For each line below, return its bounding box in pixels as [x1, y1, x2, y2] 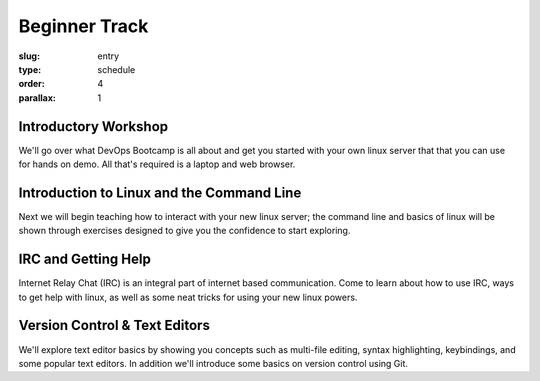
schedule [97, 63, 136, 75]
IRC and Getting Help [18, 251, 152, 268]
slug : [18, 50, 40, 62]
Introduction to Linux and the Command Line [18, 184, 302, 201]
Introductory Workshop [18, 118, 169, 135]
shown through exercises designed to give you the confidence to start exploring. [18, 225, 351, 237]
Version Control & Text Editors [18, 317, 210, 334]
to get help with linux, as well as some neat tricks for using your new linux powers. [18, 291, 358, 303]
